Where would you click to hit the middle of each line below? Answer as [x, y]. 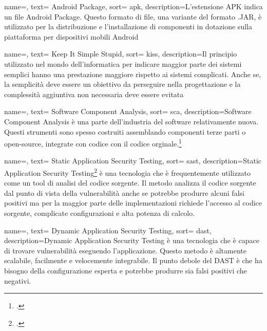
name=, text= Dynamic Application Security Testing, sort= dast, [108, 230]
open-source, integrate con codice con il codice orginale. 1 [93, 143]
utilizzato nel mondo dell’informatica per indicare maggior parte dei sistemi [123, 63]
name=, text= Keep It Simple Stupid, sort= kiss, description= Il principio [121, 54]
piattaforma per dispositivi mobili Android [71, 36]
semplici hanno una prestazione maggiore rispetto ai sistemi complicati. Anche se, [133, 74]
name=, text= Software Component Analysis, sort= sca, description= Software [128, 111]
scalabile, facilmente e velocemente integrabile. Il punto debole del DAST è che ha [133, 260]
